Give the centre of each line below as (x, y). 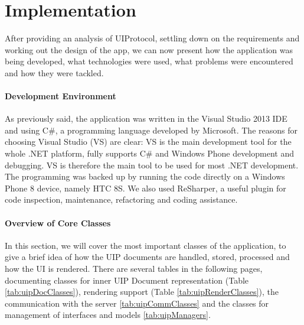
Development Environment (61, 96)
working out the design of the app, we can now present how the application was (149, 49)
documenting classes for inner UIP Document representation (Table (127, 280)
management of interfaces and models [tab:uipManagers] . (108, 315)
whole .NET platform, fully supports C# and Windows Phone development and (149, 153)
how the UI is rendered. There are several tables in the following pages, (134, 269)
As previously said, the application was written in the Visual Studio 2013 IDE (146, 118)
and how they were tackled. (54, 72)
